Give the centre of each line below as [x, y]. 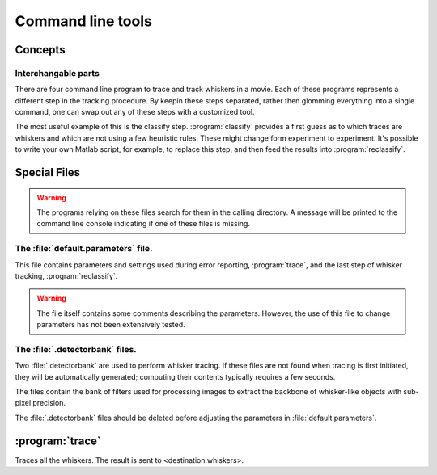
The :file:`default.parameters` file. [84, 249]
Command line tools [84, 21]
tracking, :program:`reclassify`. [66, 275]
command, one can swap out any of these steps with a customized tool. [135, 112]
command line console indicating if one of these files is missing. [144, 224]
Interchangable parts [57, 73]
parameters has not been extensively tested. [111, 325]
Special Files [48, 172]
